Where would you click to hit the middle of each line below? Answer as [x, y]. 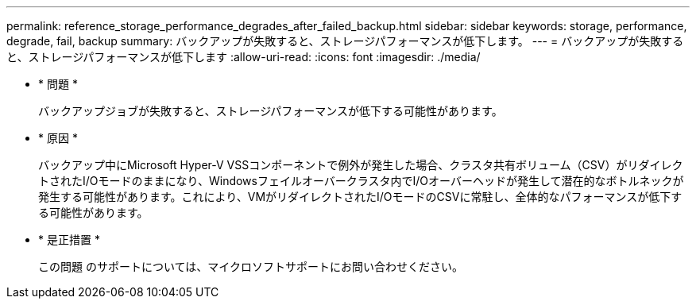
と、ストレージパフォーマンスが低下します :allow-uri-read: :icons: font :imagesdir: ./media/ [244, 57]
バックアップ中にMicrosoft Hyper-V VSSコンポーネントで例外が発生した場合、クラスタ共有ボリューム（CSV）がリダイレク [361, 165]
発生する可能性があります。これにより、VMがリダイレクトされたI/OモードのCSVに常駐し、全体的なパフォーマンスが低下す [360, 197]
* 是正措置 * [69, 239]
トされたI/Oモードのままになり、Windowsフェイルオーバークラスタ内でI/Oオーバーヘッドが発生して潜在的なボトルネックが [361, 181]
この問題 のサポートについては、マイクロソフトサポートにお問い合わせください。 [251, 266]
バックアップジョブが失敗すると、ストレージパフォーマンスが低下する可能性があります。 [271, 111]
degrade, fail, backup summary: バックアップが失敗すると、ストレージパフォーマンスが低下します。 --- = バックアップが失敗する [345, 41]
